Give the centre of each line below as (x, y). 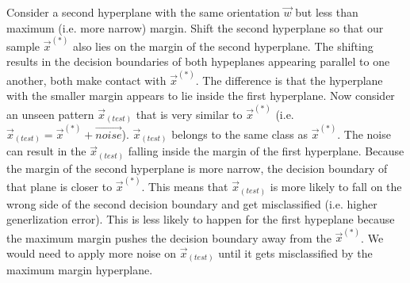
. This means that (185, 186)
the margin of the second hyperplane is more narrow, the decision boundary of (197, 168)
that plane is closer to (59, 186)
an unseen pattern (50, 114)
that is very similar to (189, 114)
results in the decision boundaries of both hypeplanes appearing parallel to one (198, 61)
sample (23, 46)
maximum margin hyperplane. (80, 270)
